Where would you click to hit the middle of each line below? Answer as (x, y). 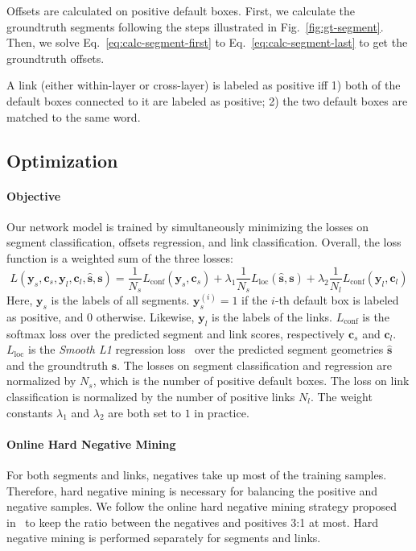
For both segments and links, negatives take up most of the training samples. (197, 474)
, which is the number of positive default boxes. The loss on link (251, 381)
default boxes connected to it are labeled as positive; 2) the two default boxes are (207, 100)
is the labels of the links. (272, 316)
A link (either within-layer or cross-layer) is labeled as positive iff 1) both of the (204, 85)
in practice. (222, 412)
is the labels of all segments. (120, 300)
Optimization (62, 160)
